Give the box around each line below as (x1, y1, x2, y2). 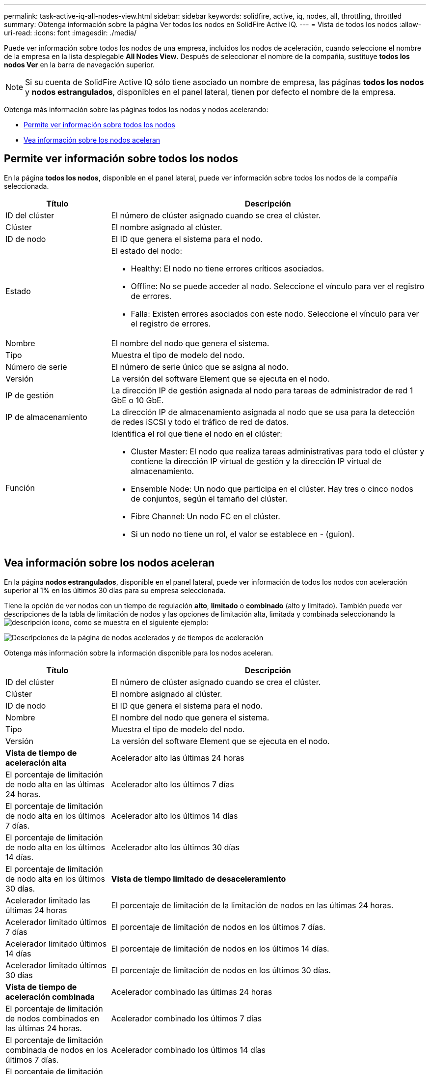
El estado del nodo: (111, 245, 182, 256)
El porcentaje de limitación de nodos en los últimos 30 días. (111, 965, 331, 975)
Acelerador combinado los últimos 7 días (111, 1013, 262, 1023)
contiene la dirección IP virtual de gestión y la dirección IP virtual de (131, 456, 381, 466)
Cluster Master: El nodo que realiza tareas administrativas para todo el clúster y (131, 446, 425, 456)
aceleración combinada (5, 991, 95, 1002)
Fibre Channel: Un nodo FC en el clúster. (131, 511, 280, 521)
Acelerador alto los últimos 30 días (111, 842, 240, 852)
